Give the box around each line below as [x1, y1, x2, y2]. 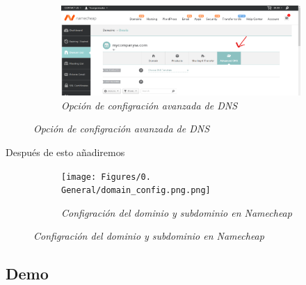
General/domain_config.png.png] [61, 185, 211, 196]
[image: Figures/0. [61, 171, 151, 182]
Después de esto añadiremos [6, 144, 125, 159]
